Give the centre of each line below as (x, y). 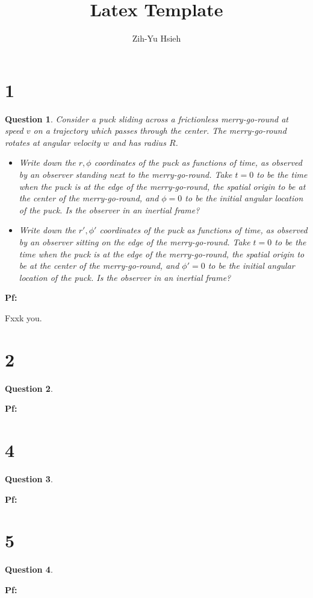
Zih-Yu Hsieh (156, 38)
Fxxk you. (23, 317)
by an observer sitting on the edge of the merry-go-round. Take (135, 242)
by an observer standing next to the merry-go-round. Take (126, 175)
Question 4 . (29, 569)
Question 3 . (29, 479)
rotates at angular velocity (53, 142)
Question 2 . (29, 388)
